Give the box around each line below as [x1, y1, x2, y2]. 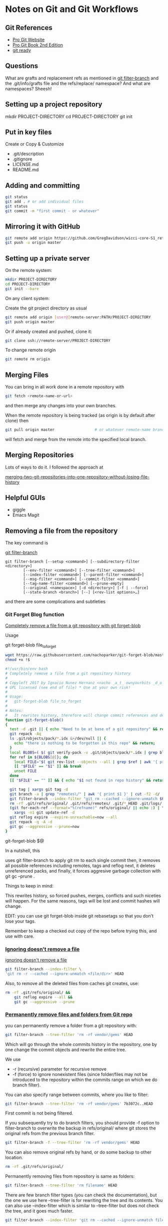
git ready [12, 47, 31, 53]
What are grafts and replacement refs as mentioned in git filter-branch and [5, 75, 159, 81]
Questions [5, 61, 38, 70]
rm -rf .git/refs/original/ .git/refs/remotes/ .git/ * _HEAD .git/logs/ [9, 801, 162, 806]
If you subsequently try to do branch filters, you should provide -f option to [5, 1120, 160, 1126]
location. [5, 1154, 23, 1160]
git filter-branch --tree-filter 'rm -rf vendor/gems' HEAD [5, 1032, 133, 1037]
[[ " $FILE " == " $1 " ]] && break [14, 764, 81, 769]
